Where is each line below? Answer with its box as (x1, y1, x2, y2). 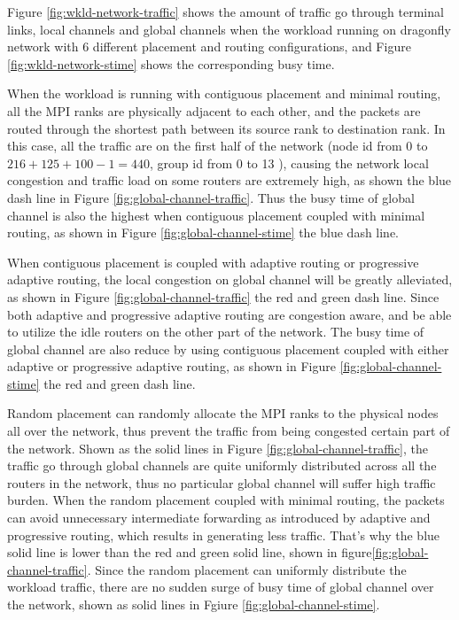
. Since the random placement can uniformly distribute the (87, 560, 407, 578)
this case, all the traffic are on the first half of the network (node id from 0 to (7, 136, 428, 155)
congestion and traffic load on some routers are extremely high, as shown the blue (7, 171, 452, 190)
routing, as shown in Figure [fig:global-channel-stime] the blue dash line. (7, 223, 400, 242)
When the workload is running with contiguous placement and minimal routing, (7, 84, 441, 103)
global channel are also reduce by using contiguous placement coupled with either (7, 339, 449, 358)
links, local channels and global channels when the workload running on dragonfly (7, 19, 451, 38)
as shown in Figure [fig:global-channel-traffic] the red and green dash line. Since (7, 287, 440, 306)
